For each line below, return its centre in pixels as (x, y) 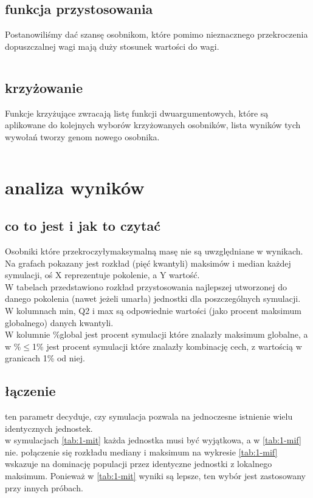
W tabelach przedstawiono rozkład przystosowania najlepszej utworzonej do (146, 286)
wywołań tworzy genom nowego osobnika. (82, 136)
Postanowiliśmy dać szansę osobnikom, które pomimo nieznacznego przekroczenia (156, 34)
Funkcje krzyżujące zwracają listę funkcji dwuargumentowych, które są (137, 113)
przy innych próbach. (44, 487)
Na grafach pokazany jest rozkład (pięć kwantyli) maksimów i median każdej (148, 263)
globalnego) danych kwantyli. (59, 322)
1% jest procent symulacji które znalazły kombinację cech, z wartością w (167, 346)
